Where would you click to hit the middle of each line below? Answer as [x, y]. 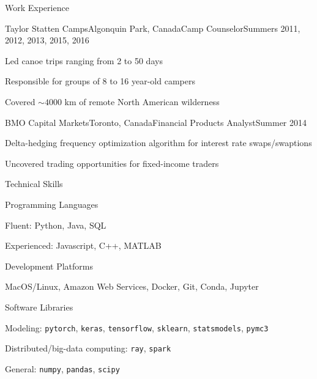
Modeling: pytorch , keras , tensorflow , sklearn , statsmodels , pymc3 [137, 327]
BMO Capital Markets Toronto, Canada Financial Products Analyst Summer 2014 [156, 122]
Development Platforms [49, 266]
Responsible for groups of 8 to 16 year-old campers [100, 81]
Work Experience [37, 7]
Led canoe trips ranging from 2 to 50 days [84, 60]
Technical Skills [34, 184]
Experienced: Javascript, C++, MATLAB [83, 245]
